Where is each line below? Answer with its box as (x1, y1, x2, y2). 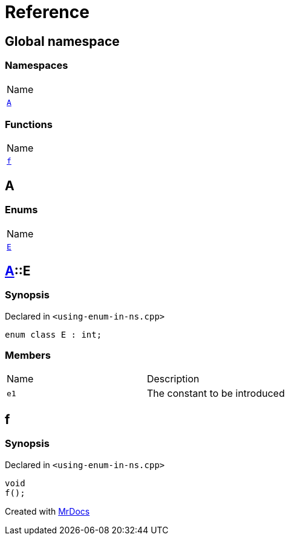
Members (5, 349, 51, 362)
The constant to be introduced (146, 387, 285, 400)
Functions (5, 118, 53, 130)
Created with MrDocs (5, 506, 90, 516)
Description (146, 373, 200, 385)
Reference (5, 2, 89, 22)
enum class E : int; (5, 329, 102, 339)
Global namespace (5, 33, 120, 49)
